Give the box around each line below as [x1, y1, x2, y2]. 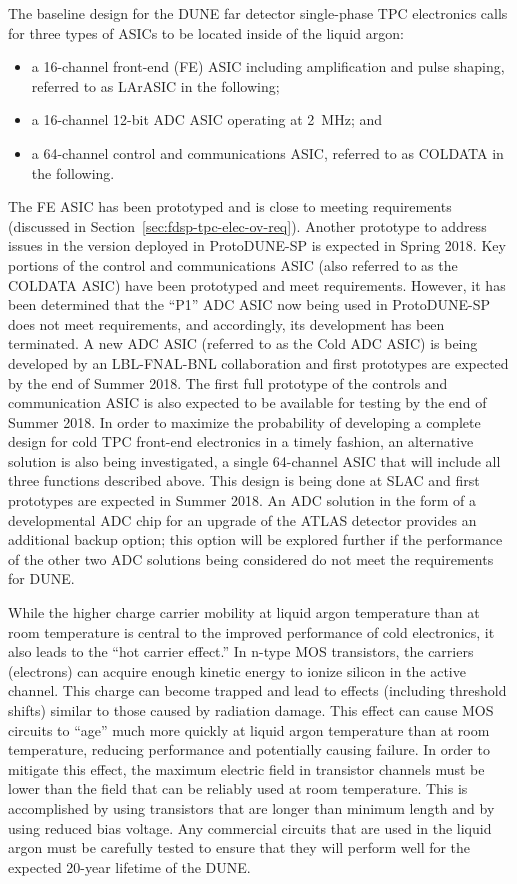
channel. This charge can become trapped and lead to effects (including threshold [8, 680, 507, 701]
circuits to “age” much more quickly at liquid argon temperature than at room [8, 719, 490, 740]
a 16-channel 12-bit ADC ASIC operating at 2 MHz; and [31, 109, 383, 130]
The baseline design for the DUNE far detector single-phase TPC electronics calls [8, 3, 508, 23]
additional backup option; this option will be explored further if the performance [8, 529, 503, 550]
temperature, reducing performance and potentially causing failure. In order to [8, 739, 490, 760]
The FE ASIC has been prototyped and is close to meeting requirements [8, 196, 452, 217]
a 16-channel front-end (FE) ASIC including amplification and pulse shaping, [31, 56, 505, 77]
